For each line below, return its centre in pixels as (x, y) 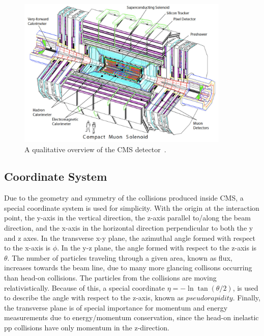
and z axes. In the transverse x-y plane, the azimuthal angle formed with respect (130, 237)
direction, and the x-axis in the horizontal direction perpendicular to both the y (129, 228)
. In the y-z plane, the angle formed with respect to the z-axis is (157, 248)
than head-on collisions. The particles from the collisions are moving (110, 278)
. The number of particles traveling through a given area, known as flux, (120, 257)
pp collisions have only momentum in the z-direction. (87, 328)
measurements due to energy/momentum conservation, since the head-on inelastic (131, 317)
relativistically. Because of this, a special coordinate (84, 287)
